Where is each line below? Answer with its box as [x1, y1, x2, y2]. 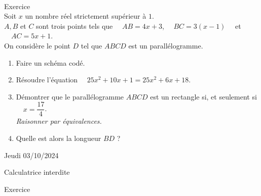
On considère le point [4, 40, 70, 51]
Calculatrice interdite [4, 167, 70, 177]
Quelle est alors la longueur [16, 133, 101, 143]
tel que [81, 40, 102, 51]
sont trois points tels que [36, 20, 113, 31]
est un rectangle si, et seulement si [150, 91, 257, 102]
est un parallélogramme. [128, 40, 203, 51]
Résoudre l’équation [16, 74, 78, 85]
